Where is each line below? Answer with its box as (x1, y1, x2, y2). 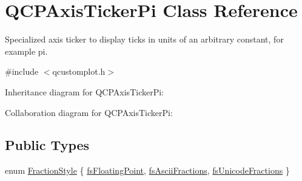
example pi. (5, 44, 48, 57)
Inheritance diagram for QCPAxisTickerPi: (5, 85, 164, 98)
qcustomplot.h (52, 65, 106, 78)
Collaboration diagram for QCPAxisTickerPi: (5, 106, 173, 118)
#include (5, 65, 39, 78)
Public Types (5, 135, 90, 154)
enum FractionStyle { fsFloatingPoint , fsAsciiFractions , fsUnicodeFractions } (5, 164, 290, 177)
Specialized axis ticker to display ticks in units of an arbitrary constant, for (5, 33, 284, 46)
